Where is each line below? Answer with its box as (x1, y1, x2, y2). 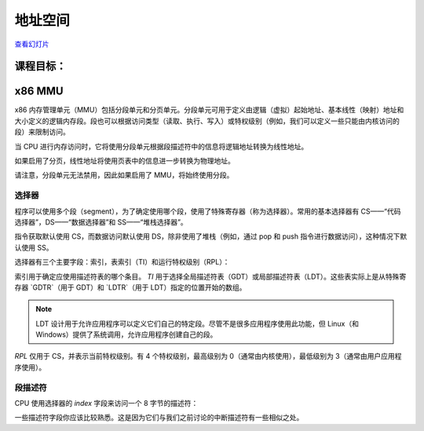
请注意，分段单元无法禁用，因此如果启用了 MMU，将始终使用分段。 (14, 170, 234, 180)
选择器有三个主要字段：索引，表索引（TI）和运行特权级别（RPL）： (14, 258, 230, 267)
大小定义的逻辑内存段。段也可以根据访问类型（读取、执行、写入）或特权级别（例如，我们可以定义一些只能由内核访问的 (14, 116, 400, 126)
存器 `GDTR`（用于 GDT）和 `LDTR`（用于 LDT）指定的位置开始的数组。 (14, 283, 247, 292)
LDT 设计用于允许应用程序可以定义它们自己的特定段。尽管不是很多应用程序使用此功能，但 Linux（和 (35, 319, 360, 328)
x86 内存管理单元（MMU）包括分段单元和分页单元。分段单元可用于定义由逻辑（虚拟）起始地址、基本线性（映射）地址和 (14, 105, 404, 115)
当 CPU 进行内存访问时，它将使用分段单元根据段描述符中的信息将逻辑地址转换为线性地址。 (14, 141, 309, 151)
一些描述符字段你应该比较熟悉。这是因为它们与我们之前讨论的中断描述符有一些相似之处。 (14, 413, 304, 422)
